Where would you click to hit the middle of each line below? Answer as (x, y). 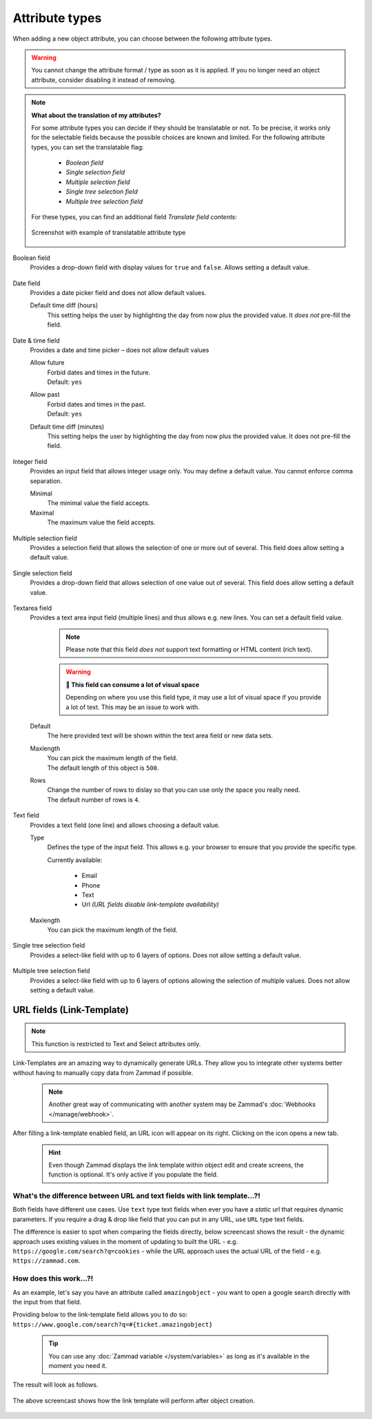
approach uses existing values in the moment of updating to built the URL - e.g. (125, 1241)
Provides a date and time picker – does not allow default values (120, 350)
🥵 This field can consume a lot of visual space (133, 684)
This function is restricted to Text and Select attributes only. (116, 1043)
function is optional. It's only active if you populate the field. (133, 1174)
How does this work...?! (53, 1278)
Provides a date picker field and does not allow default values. (118, 292)
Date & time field (36, 340)
